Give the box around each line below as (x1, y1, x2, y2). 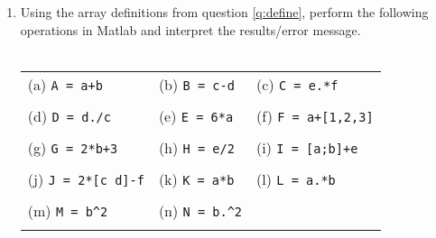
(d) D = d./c (27, 105, 111, 126)
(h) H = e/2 (158, 136, 235, 158)
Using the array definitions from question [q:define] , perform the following (20, 3, 429, 21)
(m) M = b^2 (27, 199, 108, 221)
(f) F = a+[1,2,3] (256, 105, 374, 126)
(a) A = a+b (27, 73, 103, 95)
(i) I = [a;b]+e (256, 136, 358, 158)
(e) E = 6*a (158, 105, 234, 126)
